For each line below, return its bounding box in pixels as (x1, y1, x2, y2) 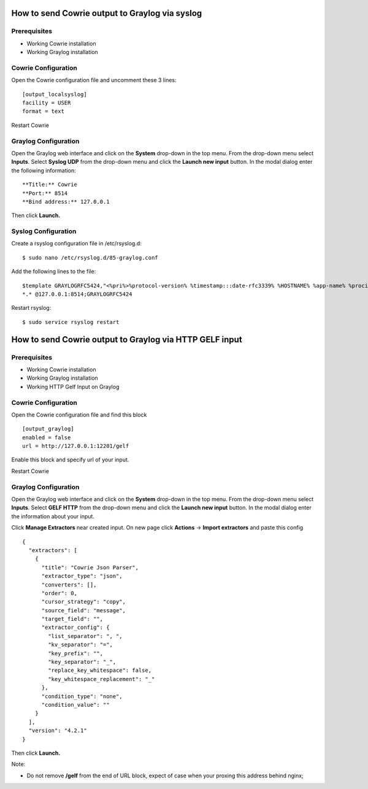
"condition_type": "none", (41, 693, 123, 699)
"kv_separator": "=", (48, 641, 113, 649)
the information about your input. (11, 512, 95, 520)
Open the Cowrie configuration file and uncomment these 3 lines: (11, 77, 177, 84)
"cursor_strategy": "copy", (41, 598, 126, 606)
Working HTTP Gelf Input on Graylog (26, 383, 120, 390)
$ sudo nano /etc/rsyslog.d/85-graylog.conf (22, 254, 159, 261)
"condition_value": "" (41, 701, 110, 708)
